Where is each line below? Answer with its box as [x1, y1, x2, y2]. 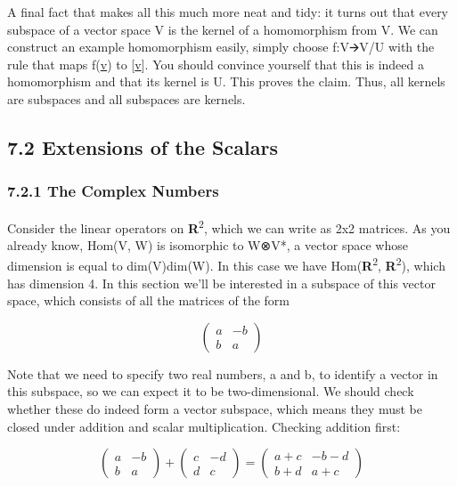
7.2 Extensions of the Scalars [7, 133, 278, 160]
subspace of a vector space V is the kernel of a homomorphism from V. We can [7, 20, 438, 38]
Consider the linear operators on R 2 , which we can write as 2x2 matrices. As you [7, 215, 451, 237]
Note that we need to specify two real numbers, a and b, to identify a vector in [7, 364, 438, 383]
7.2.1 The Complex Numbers [7, 180, 219, 202]
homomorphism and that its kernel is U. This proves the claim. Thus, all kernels [7, 72, 445, 91]
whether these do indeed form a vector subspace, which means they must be [7, 400, 422, 418]
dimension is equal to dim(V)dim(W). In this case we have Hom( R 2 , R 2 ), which [7, 254, 445, 275]
